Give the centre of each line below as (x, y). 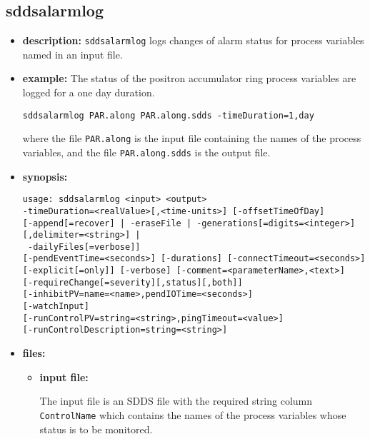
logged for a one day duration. (89, 92)
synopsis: (45, 176)
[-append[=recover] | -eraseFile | (107, 223)
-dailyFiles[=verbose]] (84, 247)
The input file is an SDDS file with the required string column (176, 401)
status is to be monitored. (96, 429)
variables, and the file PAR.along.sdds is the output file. (146, 152)
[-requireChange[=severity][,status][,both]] (132, 282)
